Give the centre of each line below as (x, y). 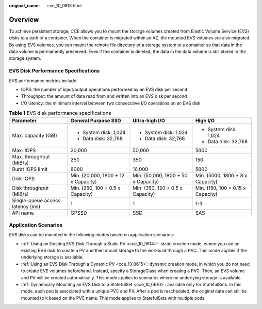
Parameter (24, 120)
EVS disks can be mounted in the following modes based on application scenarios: (91, 235)
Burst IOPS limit (30, 169)
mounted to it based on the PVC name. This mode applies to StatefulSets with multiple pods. (114, 298)
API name (23, 213)
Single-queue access (36, 200)
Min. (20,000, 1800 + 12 (98, 175)
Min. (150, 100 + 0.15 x (221, 188)
